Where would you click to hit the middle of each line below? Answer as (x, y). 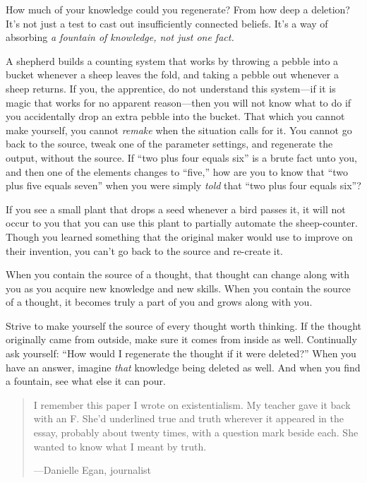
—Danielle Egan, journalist (92, 470)
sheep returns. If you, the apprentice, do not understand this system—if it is (171, 88)
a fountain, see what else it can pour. (86, 381)
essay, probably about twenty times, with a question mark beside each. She (196, 433)
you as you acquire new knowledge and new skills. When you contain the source (178, 288)
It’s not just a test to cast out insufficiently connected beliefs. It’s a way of (167, 23)
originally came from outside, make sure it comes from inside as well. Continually (181, 339)
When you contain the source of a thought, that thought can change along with (178, 274)
